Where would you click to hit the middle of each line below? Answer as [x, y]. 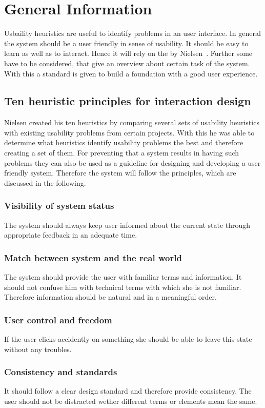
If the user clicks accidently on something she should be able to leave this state [128, 339]
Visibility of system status [59, 206]
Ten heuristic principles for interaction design [128, 101]
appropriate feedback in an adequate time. [71, 235]
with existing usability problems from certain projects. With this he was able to [129, 132]
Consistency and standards [61, 372]
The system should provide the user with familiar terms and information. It [123, 277]
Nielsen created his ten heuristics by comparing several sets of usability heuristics [132, 122]
